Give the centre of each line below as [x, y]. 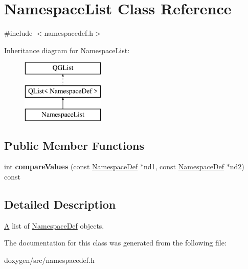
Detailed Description [60, 204]
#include [18, 33]
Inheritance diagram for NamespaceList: [67, 50]
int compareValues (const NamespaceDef [71, 166]
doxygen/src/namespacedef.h [49, 260]
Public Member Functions [74, 145]
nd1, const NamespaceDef [184, 166]
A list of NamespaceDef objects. [54, 225]
